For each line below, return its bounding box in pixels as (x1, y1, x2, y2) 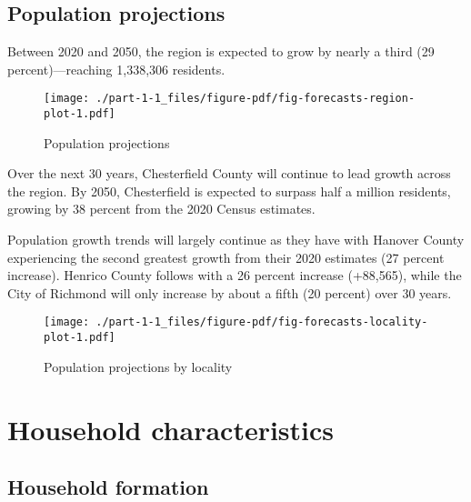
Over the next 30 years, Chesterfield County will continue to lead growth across (7, 164, 451, 183)
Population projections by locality (44, 356, 233, 376)
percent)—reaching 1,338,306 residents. (7, 59, 225, 78)
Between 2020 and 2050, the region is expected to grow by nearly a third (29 (7, 42, 435, 61)
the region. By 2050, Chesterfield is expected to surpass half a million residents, (7, 181, 451, 200)
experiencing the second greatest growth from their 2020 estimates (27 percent (7, 247, 445, 266)
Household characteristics (7, 410, 335, 447)
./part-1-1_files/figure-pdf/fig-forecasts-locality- (95, 316, 428, 329)
